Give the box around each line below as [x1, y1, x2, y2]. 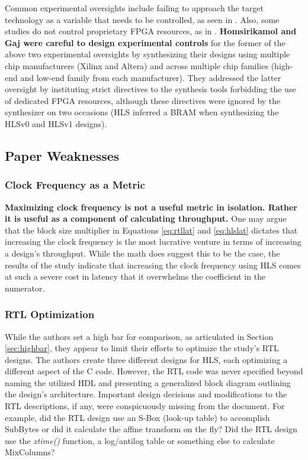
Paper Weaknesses [5, 146, 120, 164]
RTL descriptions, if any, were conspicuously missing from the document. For [5, 400, 285, 412]
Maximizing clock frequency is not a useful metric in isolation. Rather [5, 200, 297, 213]
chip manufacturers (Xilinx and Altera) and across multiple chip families [5, 59, 268, 72]
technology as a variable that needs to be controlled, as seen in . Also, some [5, 13, 280, 25]
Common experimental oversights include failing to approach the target [5, 2, 264, 14]
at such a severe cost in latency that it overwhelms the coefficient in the [5, 270, 266, 283]
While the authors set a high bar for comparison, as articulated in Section [5, 330, 274, 342]
